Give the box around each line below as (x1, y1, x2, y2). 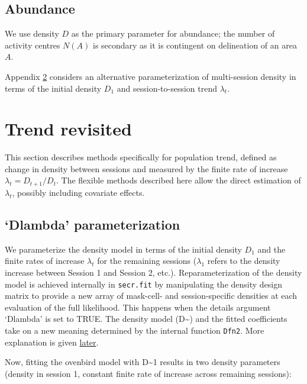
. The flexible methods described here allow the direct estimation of (56, 174, 301, 186)
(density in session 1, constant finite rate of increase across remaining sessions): (5, 367, 292, 379)
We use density (5, 27, 59, 40)
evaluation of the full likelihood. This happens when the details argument (5, 301, 271, 313)
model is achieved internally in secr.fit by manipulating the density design (5, 277, 283, 290)
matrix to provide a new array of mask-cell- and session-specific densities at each (5, 289, 298, 302)
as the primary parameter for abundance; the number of (71, 27, 275, 40)
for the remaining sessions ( (97, 254, 197, 267)
